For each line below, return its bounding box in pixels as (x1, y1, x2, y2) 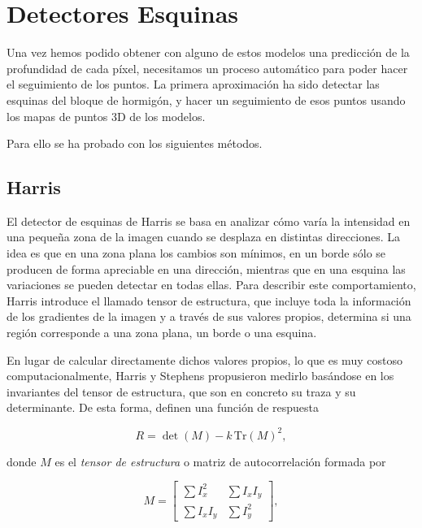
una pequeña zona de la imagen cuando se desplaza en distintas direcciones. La (7, 228, 400, 245)
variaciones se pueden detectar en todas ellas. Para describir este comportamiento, (7, 276, 416, 293)
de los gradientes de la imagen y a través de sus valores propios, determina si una (7, 308, 411, 325)
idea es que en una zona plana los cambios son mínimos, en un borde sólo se (7, 245, 386, 262)
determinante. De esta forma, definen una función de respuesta (7, 399, 319, 416)
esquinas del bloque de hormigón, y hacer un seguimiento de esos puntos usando (7, 91, 406, 108)
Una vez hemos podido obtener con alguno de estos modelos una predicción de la (7, 44, 410, 61)
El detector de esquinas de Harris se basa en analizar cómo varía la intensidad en (7, 212, 411, 229)
